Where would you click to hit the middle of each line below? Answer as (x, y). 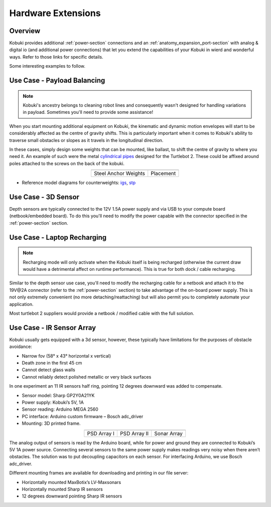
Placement (163, 174)
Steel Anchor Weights (119, 174)
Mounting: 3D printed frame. (51, 423)
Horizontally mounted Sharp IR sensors (62, 489)
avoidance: (21, 347)
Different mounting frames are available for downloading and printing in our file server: (99, 473)
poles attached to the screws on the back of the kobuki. (67, 163)
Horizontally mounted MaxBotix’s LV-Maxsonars (72, 482)
